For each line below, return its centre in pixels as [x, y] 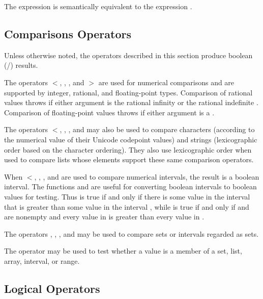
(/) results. [21, 65]
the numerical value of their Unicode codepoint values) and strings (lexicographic [131, 139]
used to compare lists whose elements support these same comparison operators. [129, 159]
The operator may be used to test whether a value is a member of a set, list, [123, 251]
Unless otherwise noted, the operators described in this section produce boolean [128, 55]
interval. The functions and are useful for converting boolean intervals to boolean [130, 186]
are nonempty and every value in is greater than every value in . [104, 217]
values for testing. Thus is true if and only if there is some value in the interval [127, 196]
